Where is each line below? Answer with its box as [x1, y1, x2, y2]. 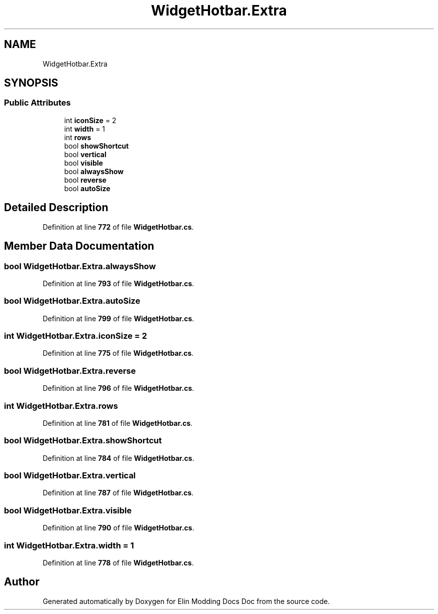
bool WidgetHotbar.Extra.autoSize [4, 296, 140, 306]
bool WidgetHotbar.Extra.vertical [4, 470, 136, 480]
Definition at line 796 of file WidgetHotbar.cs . [42, 384, 194, 393]
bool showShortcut [64, 141, 129, 150]
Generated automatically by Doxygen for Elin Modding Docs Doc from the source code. [42, 596, 330, 605]
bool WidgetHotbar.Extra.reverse [4, 365, 136, 376]
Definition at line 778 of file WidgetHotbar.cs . [42, 558, 194, 567]
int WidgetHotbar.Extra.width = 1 [4, 540, 134, 550]
